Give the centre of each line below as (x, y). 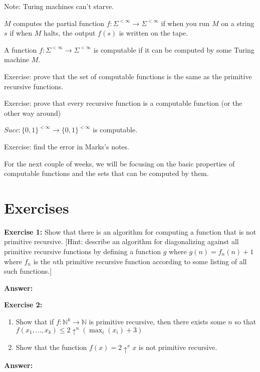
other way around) (33, 113)
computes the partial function (59, 23)
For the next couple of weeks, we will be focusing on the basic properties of (119, 163)
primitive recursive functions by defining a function (82, 251)
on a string (238, 23)
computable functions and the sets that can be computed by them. (106, 173)
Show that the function (51, 347)
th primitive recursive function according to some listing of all (152, 261)
